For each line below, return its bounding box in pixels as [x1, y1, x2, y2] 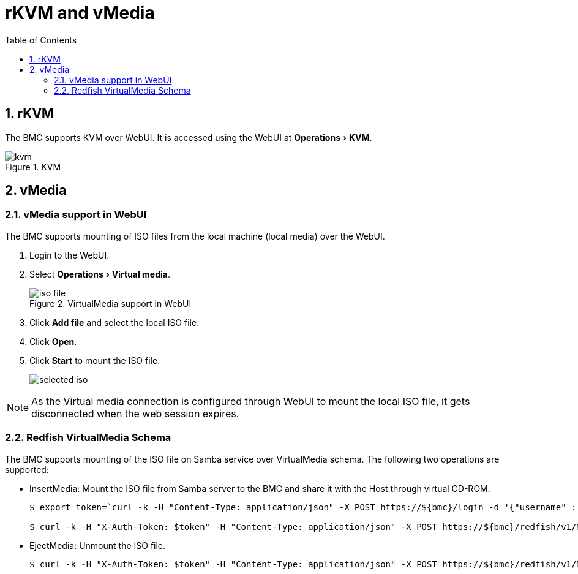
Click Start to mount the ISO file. [29, 355, 160, 366]
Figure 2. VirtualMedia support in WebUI [29, 298, 192, 309]
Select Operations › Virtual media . [29, 268, 171, 279]
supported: [5, 464, 49, 475]
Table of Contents [5, 34, 77, 45]
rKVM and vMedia [5, 2, 155, 23]
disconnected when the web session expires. [31, 407, 239, 420]
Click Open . [29, 336, 77, 347]
